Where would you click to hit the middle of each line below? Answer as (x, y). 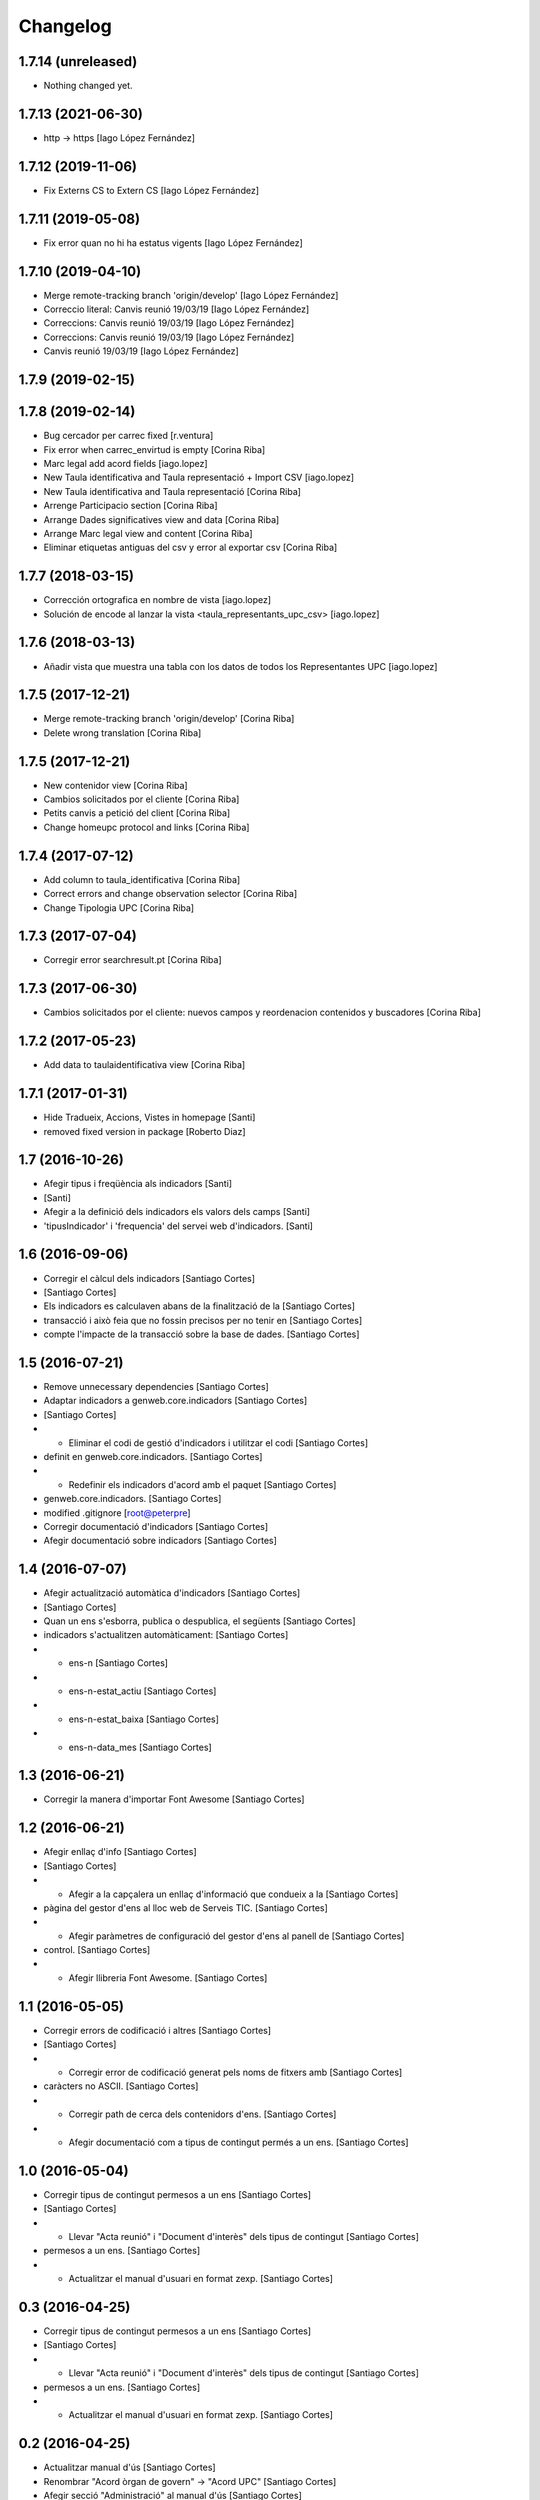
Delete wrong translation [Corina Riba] (122, 732)
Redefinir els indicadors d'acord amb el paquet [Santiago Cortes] (202, 1484)
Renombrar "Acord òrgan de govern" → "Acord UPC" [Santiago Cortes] (190, 2481)
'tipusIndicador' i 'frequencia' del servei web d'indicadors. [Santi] (178, 1226)
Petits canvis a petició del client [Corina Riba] (137, 813)
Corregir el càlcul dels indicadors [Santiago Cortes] (149, 1278)
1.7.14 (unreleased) (78, 61)
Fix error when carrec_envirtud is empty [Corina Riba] (154, 449)
